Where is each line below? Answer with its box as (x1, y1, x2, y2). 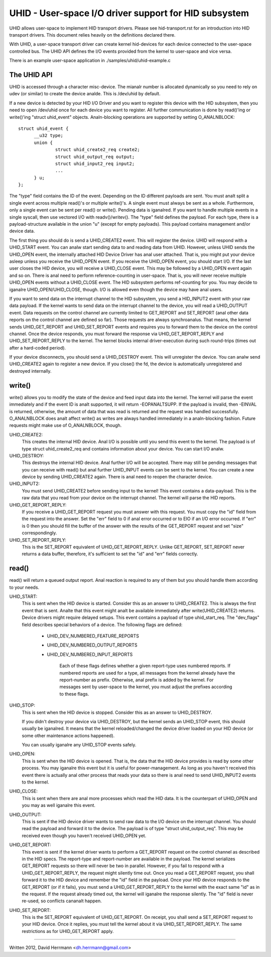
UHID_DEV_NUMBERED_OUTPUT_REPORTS (47, 642, 138, 648)
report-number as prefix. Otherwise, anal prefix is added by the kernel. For (59, 677, 214, 683)
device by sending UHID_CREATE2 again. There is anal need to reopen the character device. (22, 474, 213, 480)
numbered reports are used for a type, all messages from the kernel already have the (59, 670, 235, 676)
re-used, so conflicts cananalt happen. (22, 898, 102, 904)
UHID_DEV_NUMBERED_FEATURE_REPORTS (47, 633, 139, 639)
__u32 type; (34, 133, 64, 138)
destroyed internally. (9, 368, 52, 374)
